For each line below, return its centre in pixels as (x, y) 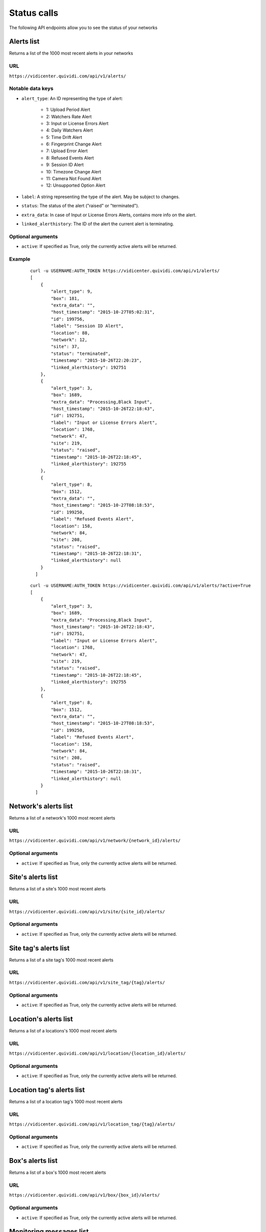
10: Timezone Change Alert (74, 171)
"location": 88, (70, 333)
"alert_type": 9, (72, 291)
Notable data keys (31, 89)
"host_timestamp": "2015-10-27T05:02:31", (103, 312)
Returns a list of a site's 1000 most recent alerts (57, 889)
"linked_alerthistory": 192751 (89, 367)
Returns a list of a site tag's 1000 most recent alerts (61, 960)
